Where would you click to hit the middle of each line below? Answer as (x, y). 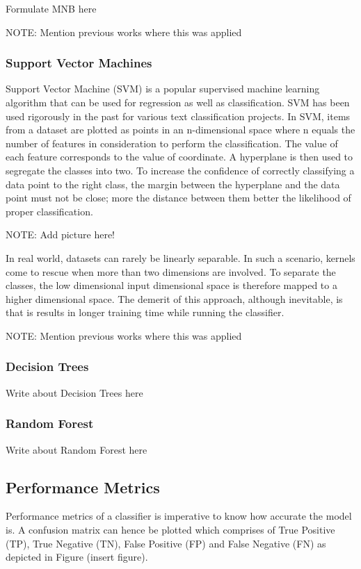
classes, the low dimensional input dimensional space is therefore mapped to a (171, 285)
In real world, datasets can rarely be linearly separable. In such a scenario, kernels (180, 257)
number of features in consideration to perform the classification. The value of (172, 143)
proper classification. (49, 211)
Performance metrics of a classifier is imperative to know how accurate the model (179, 516)
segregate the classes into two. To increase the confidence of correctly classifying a (180, 170)
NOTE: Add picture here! (61, 234)
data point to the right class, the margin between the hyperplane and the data (173, 184)
